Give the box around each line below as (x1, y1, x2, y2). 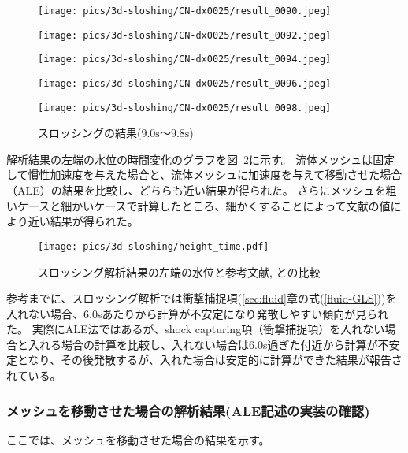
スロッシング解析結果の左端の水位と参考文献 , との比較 (38, 263, 321, 280)
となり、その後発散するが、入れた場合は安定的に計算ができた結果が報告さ (17, 351, 402, 368)
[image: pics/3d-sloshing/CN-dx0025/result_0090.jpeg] (38, 6, 332, 17)
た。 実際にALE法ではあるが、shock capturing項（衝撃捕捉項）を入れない (6, 321, 385, 337)
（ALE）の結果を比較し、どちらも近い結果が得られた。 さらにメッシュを (6, 182, 386, 199)
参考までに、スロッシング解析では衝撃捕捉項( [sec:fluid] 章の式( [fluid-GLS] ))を (6, 290, 397, 306)
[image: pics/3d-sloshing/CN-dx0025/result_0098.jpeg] (38, 102, 332, 113)
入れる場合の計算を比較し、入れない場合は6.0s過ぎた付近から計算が (28, 336, 378, 352)
